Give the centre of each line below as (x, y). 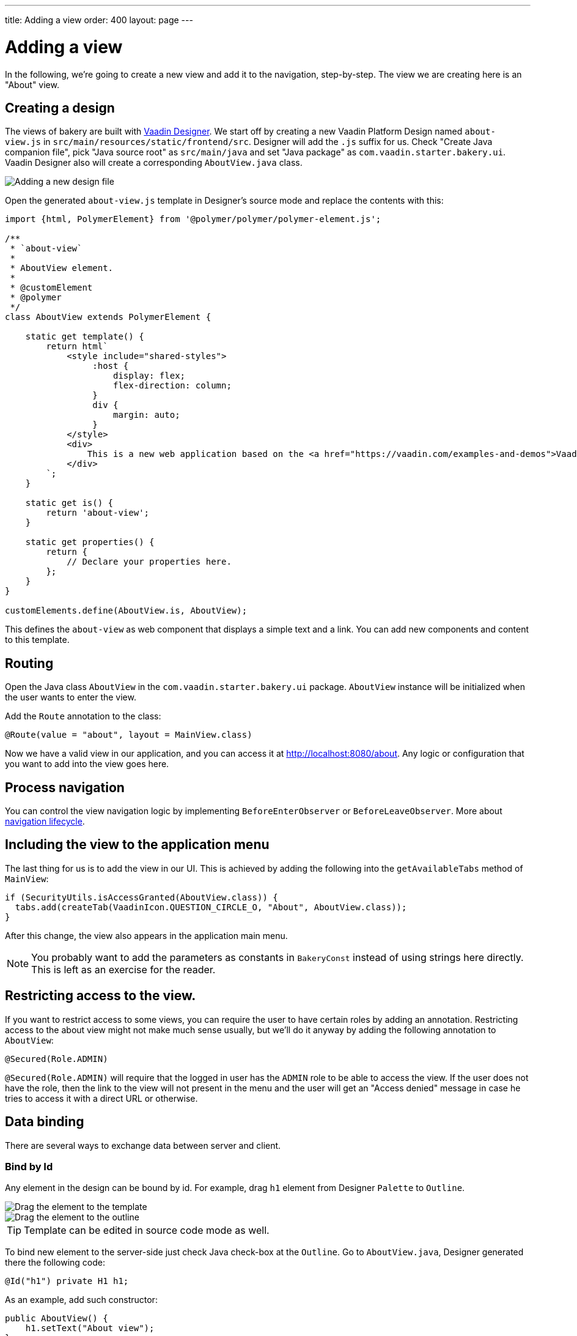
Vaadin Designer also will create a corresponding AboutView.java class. (154, 163)
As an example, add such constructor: (81, 1300)
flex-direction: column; (172, 386)
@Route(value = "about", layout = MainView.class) (129, 735)
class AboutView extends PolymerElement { (108, 317)
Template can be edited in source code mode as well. (147, 1230)
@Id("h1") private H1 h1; (67, 1281)
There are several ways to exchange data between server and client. (143, 1145)
